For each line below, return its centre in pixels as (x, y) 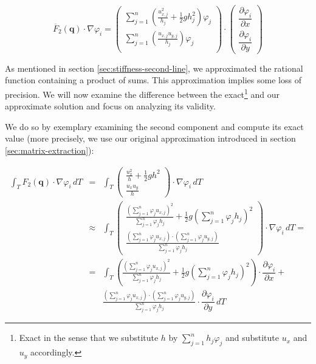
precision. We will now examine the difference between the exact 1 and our (143, 93)
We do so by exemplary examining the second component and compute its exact (154, 126)
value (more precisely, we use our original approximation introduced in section (150, 138)
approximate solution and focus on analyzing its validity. (110, 106)
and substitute (252, 338)
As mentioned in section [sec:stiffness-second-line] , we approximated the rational (154, 68)
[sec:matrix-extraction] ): (50, 150)
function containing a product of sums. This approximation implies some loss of (153, 80)
